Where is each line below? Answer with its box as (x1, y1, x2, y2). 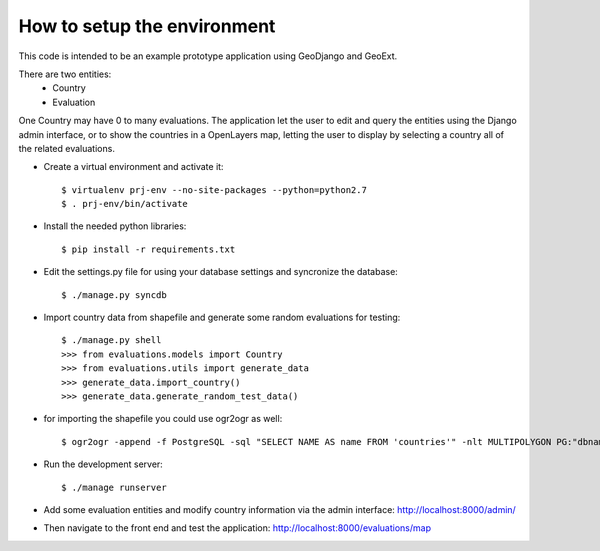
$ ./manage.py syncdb (61, 289, 167, 300)
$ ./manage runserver (61, 481, 167, 493)
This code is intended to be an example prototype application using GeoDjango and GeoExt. (18, 50, 398, 62)
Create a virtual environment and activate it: (43, 161, 224, 173)
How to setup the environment (18, 15, 276, 37)
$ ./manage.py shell (61, 335, 162, 346)
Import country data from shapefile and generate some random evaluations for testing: (43, 311, 401, 324)
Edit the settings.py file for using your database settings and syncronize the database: (43, 266, 399, 278)
